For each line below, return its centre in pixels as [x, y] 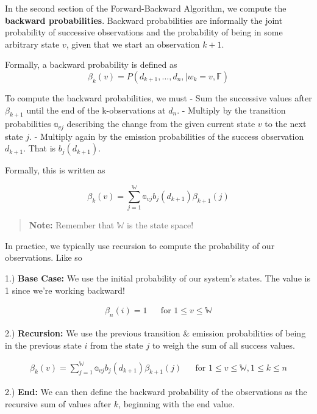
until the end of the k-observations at [96, 110]
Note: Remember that [72, 225]
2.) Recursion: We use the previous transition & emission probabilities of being [155, 332]
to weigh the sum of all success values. [223, 345]
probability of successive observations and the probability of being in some [144, 32]
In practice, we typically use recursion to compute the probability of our [140, 245]
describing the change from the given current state [161, 124]
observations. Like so [44, 257]
